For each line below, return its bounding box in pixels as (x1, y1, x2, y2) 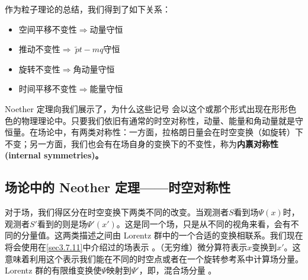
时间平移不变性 (18, 82, 77, 95)
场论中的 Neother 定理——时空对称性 (5, 178, 231, 196)
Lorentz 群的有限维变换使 (5, 264, 102, 276)
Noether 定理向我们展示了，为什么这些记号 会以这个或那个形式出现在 (5, 102, 272, 114)
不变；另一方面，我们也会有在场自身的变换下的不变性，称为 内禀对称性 (5, 137, 278, 149)
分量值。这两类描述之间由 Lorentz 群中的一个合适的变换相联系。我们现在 (21, 229, 303, 241)
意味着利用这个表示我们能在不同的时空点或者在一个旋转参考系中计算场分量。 (5, 252, 303, 265)
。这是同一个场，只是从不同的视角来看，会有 (116, 217, 291, 230)
